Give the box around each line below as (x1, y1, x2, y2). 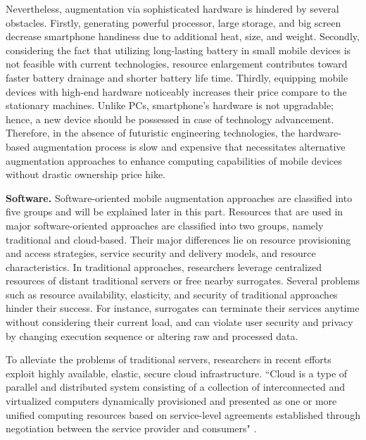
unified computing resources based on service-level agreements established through (6, 407, 360, 422)
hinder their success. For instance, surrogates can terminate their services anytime (6, 301, 360, 315)
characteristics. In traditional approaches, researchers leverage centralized (6, 259, 322, 274)
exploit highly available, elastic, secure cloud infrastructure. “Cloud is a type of (6, 365, 348, 380)
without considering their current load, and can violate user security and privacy (6, 315, 353, 329)
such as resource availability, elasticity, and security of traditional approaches (6, 287, 338, 301)
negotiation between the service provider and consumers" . (6, 421, 257, 436)
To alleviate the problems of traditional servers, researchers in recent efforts (6, 352, 332, 367)
